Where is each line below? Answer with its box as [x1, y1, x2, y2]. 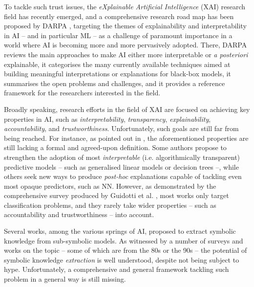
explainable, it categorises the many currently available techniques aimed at [4, 59, 231, 69]
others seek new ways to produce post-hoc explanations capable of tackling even [4, 171, 242, 181]
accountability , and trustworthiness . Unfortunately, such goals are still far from [4, 123, 239, 133]
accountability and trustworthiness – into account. [4, 209, 154, 220]
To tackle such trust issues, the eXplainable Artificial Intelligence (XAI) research [4, 1, 246, 11]
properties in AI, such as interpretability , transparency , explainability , [4, 113, 211, 124]
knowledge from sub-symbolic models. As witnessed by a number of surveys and [4, 235, 243, 245]
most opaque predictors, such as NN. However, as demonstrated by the [4, 180, 216, 191]
